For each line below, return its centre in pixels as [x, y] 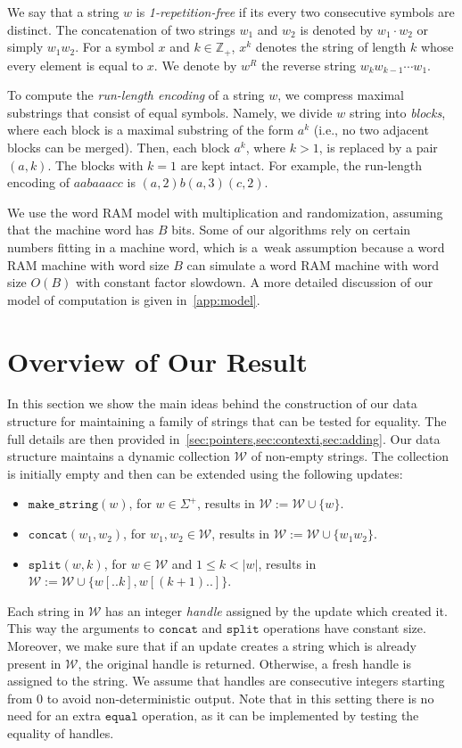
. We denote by [195, 65]
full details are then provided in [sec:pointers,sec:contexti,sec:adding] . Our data [224, 438]
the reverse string [308, 65]
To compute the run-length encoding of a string [136, 95]
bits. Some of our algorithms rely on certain [291, 230]
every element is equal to [75, 65]
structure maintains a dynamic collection [119, 456]
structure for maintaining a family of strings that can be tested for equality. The [227, 421]
